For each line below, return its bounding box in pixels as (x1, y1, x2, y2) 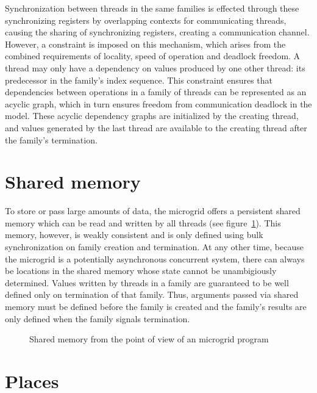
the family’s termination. (5, 133, 98, 146)
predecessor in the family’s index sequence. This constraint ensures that (5, 73, 273, 86)
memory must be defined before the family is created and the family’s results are (5, 300, 307, 312)
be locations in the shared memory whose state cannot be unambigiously (5, 264, 277, 277)
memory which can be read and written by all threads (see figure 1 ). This (5, 216, 281, 229)
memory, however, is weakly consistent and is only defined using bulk (5, 228, 263, 241)
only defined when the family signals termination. (5, 312, 190, 325)
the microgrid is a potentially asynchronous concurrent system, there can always (5, 252, 305, 265)
